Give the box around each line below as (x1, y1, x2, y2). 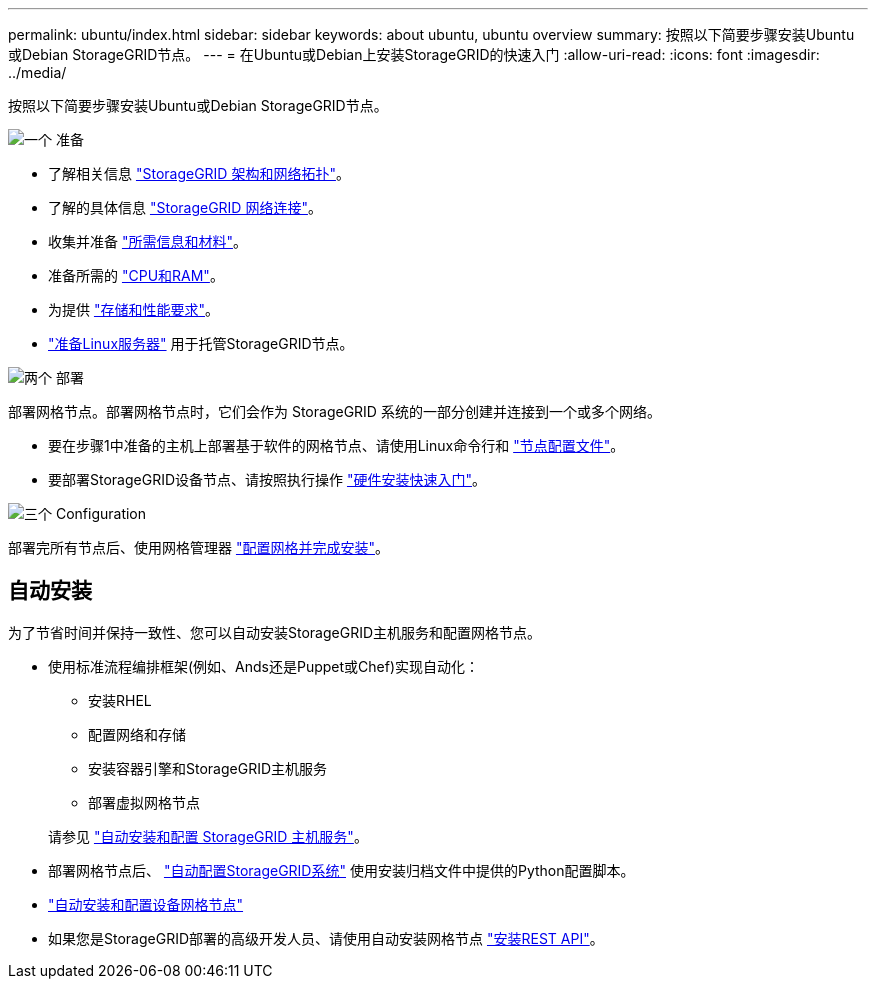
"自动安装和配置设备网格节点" (48, 895, 244, 913)
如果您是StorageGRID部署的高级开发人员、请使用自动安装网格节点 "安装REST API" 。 (48, 929, 604, 947)
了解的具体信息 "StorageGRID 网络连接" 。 (48, 199, 322, 216)
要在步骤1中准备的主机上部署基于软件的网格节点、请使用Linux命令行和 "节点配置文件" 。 (48, 437, 625, 454)
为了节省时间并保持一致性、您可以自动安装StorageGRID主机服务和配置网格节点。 (8, 623, 542, 641)
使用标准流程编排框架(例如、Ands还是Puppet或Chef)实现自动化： (48, 657, 480, 675)
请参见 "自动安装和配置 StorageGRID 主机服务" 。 (48, 827, 368, 845)
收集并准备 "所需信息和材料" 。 (48, 233, 247, 250)
